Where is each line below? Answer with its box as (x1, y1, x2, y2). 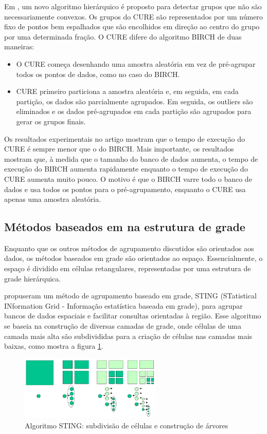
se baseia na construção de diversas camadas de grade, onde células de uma (4, 320, 242, 331)
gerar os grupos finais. (16, 116, 86, 126)
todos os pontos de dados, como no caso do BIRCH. (16, 68, 180, 79)
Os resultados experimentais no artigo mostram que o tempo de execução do (4, 133, 245, 144)
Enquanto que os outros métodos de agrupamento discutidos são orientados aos (4, 242, 254, 253)
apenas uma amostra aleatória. (4, 194, 101, 204)
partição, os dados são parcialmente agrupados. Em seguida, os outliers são (16, 96, 253, 106)
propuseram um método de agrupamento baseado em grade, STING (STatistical (4, 290, 257, 301)
